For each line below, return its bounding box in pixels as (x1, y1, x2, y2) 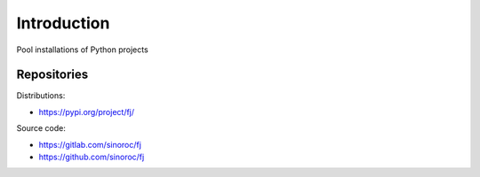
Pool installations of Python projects (16, 44, 148, 55)
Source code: (16, 123, 66, 134)
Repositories (16, 67, 89, 82)
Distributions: (16, 90, 66, 101)
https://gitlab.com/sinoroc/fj (38, 139, 142, 150)
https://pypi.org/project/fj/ (38, 106, 135, 117)
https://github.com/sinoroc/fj (38, 151, 145, 163)
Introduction (16, 13, 110, 33)
